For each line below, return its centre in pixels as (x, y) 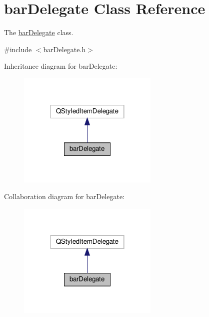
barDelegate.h (64, 49)
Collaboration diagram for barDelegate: (64, 196)
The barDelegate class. (39, 32)
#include (18, 49)
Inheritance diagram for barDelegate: (61, 66)
